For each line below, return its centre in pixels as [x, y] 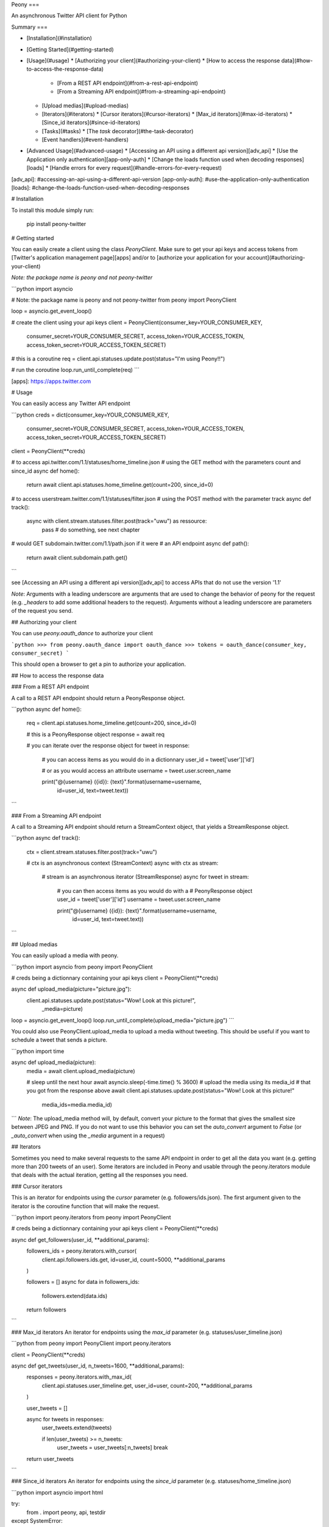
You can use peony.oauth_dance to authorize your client [82, 633]
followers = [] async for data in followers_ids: [83, 1282]
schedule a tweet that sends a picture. [59, 1040]
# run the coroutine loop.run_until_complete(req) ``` [76, 370]
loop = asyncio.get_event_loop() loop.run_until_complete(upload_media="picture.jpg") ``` [123, 1020]
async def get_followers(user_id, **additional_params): [80, 1239]
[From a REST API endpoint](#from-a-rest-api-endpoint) [127, 83]
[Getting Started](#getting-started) [70, 49]
